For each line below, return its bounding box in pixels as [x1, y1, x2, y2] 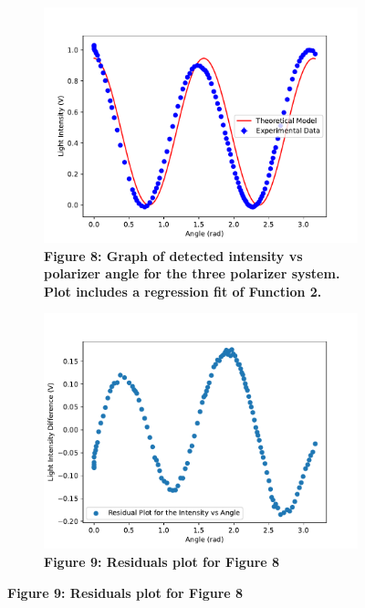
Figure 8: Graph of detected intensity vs [44, 246, 303, 265]
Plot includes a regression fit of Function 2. [44, 281, 322, 300]
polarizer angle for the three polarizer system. [44, 264, 340, 283]
